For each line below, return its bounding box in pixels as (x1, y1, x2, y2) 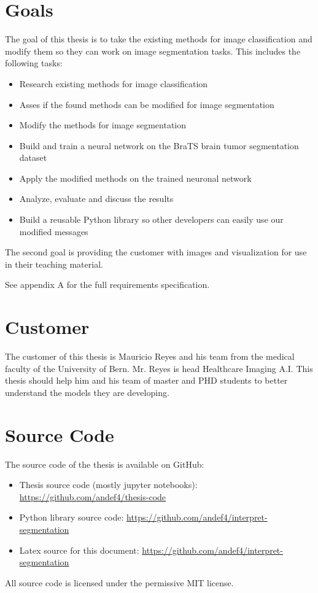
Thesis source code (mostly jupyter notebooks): (19, 478, 198, 491)
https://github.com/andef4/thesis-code (19, 490, 166, 503)
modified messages (19, 225, 88, 238)
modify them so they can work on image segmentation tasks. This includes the (5, 44, 301, 57)
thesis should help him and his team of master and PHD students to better (5, 374, 288, 387)
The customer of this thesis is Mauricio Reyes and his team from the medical (5, 350, 295, 363)
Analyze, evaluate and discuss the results (19, 192, 174, 205)
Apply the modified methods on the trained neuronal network (19, 171, 252, 184)
